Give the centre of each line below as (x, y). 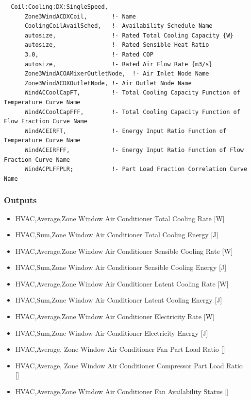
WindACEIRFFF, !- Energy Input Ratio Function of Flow (134, 150)
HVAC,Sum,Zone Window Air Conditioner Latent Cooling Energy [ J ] (119, 300)
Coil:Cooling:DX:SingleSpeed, (59, 7)
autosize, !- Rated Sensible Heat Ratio (117, 45)
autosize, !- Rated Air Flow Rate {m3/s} (118, 64)
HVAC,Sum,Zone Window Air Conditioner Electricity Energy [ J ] (112, 333)
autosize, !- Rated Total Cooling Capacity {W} (129, 35)
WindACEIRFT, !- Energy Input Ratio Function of (125, 131)
